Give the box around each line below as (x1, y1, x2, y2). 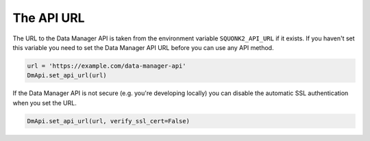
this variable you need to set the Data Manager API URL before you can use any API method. (12, 43, 274, 51)
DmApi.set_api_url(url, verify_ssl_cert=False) (27, 117, 190, 125)
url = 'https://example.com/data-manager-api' (27, 62, 186, 70)
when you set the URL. (12, 99, 77, 107)
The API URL (12, 10, 85, 25)
